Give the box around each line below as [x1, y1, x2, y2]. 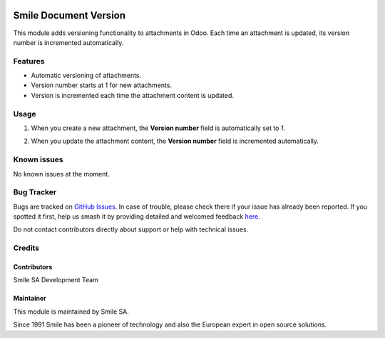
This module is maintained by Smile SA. [13, 307, 130, 316]
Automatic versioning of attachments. [31, 71, 142, 80]
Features [13, 56, 45, 66]
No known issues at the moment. [13, 169, 110, 178]
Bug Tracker [13, 187, 57, 197]
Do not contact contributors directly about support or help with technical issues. [13, 225, 249, 234]
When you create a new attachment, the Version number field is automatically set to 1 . [31, 124, 285, 132]
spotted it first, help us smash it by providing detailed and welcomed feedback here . [13, 212, 260, 221]
